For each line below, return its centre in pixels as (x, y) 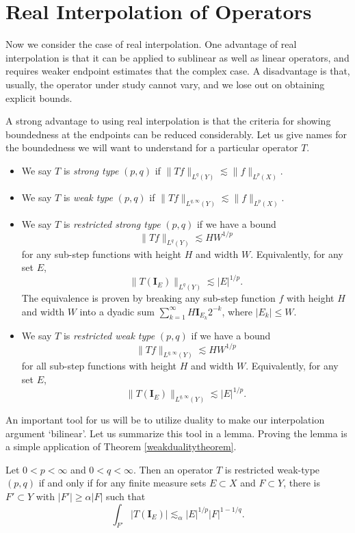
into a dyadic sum (117, 311)
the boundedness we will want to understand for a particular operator (152, 147)
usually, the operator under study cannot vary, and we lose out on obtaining (165, 84)
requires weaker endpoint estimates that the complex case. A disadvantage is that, (178, 71)
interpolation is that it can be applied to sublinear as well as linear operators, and (177, 57)
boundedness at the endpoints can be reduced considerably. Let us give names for (176, 134)
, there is (302, 483)
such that (126, 496)
